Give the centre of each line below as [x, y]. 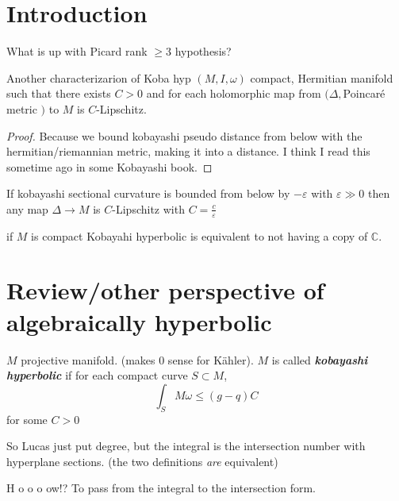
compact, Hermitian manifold [322, 77]
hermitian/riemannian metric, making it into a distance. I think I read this [188, 151]
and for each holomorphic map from [234, 93]
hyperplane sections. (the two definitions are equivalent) [142, 461]
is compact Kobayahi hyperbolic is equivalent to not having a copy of [199, 235]
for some [27, 419]
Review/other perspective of [165, 290]
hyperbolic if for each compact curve [97, 375]
